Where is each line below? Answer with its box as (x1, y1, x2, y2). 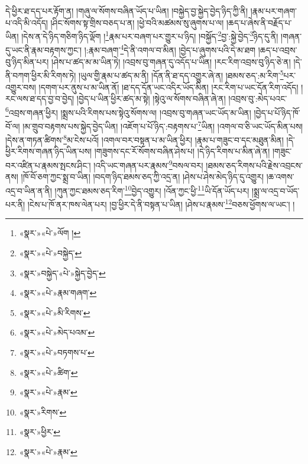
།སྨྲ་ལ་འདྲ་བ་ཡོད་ (252, 184, 300, 196)
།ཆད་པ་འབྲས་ (258, 44, 297, 56)
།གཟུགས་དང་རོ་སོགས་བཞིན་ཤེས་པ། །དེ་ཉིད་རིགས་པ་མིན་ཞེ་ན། (94, 145, 270, 157)
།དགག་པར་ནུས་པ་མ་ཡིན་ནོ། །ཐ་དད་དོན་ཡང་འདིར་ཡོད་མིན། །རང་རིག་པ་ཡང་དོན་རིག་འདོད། (38, 80, 299, 93)
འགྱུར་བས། (5, 80, 36, 93)
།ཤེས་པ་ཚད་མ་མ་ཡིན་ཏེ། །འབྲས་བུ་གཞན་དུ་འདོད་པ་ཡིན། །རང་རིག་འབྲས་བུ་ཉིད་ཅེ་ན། (51, 55, 291, 67)
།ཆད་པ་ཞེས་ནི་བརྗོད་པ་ (226, 16, 292, 28)
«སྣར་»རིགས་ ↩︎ (19, 405, 67, 418)
